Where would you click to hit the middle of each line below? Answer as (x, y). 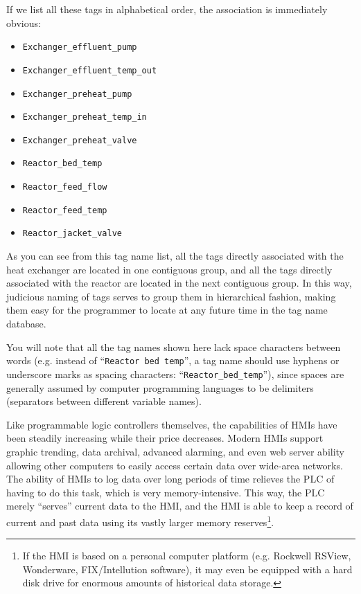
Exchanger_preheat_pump (77, 94)
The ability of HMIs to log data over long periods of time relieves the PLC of (170, 479)
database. (26, 324)
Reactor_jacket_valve (72, 234)
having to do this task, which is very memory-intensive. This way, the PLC (166, 492)
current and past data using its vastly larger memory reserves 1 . (140, 521)
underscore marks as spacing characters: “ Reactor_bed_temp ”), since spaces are (175, 373)
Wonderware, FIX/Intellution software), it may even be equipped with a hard (187, 569)
